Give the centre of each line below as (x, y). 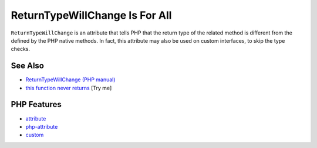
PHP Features (36, 104)
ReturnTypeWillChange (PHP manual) (70, 80)
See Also (27, 66)
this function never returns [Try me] (69, 88)
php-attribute (42, 126)
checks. (21, 49)
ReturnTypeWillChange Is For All (91, 15)
